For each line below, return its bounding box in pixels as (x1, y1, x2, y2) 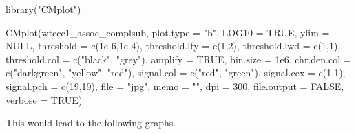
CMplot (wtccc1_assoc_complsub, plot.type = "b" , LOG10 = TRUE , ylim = (6, 25, 330, 39)
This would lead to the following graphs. (6, 115, 176, 130)
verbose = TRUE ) (6, 92, 83, 107)
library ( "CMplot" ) (6, 2, 81, 16)
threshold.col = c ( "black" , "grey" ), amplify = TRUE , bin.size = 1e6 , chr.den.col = (6, 52, 351, 66)
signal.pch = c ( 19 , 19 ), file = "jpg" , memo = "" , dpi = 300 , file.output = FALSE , (6, 78, 344, 93)
